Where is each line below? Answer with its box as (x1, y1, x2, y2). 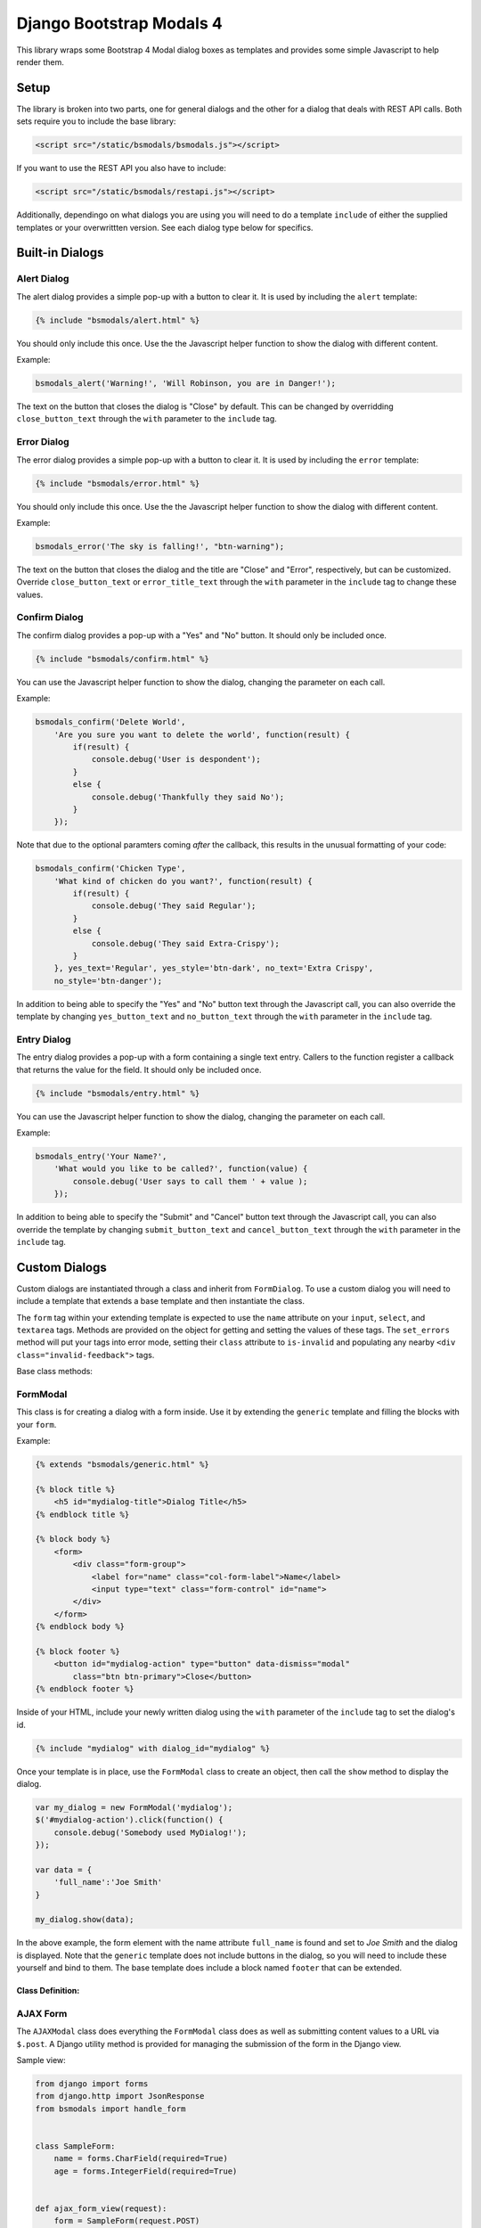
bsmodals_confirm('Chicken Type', (35, 864, 186, 873)
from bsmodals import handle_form (35, 2103, 186, 2114)
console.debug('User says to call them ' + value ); (72, 1176, 308, 1186)
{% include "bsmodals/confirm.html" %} (35, 653, 209, 664)
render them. (16, 56, 64, 67)
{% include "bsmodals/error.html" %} (35, 478, 200, 488)
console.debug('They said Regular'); (91, 901, 257, 911)
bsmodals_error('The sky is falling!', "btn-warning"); (35, 541, 285, 552)
